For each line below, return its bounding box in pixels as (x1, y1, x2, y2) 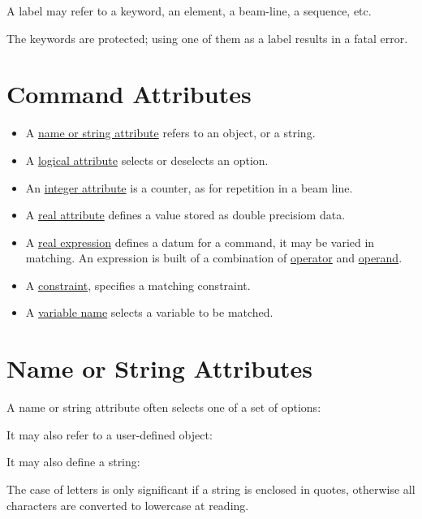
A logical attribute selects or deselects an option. (25, 151, 269, 168)
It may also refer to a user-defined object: (6, 426, 213, 443)
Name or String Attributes (6, 352, 313, 385)
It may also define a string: (6, 453, 140, 470)
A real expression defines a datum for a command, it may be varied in (25, 233, 375, 250)
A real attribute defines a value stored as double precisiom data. (25, 206, 346, 223)
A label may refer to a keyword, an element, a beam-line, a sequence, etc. (6, 2, 372, 19)
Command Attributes (6, 77, 252, 110)
